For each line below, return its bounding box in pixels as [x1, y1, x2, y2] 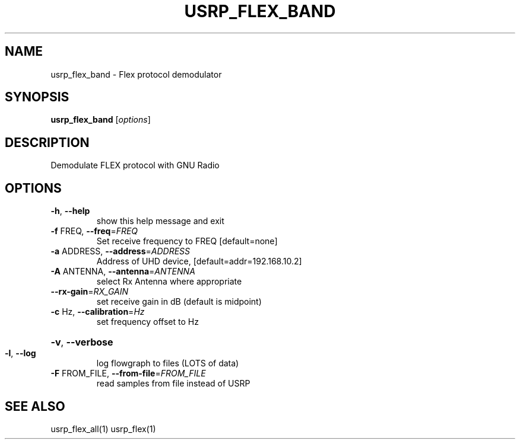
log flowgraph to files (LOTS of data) [96, 358, 239, 369]
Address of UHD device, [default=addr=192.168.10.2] [96, 256, 302, 267]
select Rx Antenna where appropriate [96, 276, 242, 287]
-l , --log [5, 348, 36, 359]
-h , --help [50, 206, 90, 216]
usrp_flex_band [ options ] [50, 114, 151, 125]
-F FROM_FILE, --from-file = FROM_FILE [50, 368, 206, 379]
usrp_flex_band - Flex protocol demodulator [50, 69, 222, 79]
